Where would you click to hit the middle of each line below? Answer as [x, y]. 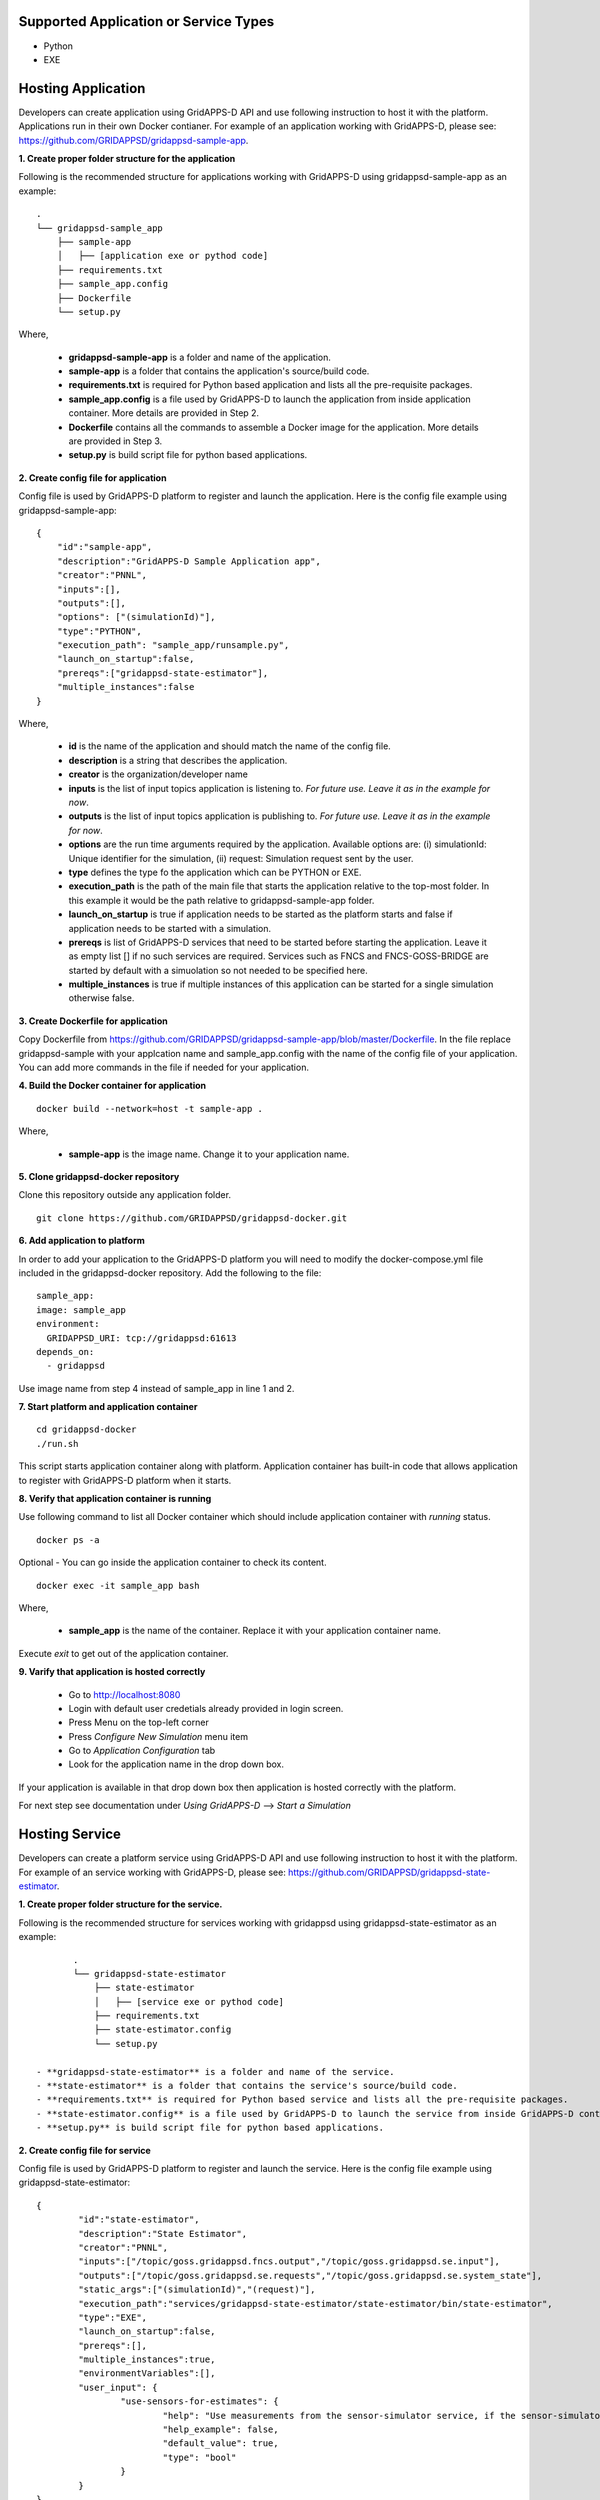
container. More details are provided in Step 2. [164, 413]
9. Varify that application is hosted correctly [112, 1672]
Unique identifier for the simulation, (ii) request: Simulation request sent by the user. [241, 858]
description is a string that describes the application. [178, 760]
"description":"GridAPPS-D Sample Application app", [189, 561]
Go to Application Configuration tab [142, 1751]
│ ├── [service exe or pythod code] [189, 2001]
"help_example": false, [220, 2429]
